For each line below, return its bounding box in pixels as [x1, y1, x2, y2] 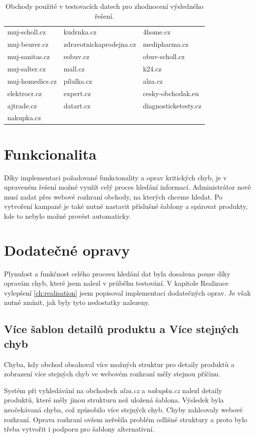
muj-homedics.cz [7, 75, 57, 86]
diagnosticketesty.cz [142, 100, 202, 110]
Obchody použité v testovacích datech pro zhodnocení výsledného [5, 1, 203, 11]
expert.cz [63, 88, 91, 98]
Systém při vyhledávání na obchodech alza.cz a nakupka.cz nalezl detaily [4, 385, 222, 395]
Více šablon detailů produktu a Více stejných [4, 321, 239, 336]
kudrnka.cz [63, 27, 97, 37]
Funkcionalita [4, 143, 97, 164]
